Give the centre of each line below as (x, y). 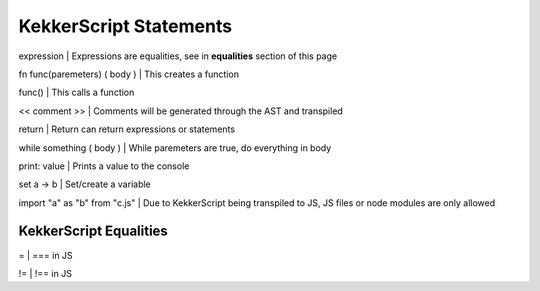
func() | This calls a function (76, 92)
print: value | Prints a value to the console (104, 166)
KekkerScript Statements (125, 26)
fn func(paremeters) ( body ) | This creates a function (129, 74)
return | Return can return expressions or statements (126, 129)
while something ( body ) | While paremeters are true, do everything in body (175, 147)
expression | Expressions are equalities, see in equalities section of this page (178, 56)
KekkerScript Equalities (93, 231)
